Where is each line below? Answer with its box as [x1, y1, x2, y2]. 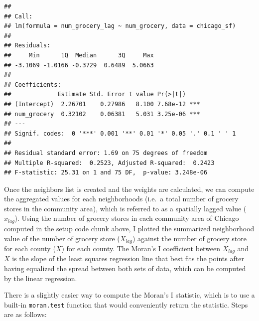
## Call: [4, 12, 33, 20]
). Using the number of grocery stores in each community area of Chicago [14, 213, 239, 223]
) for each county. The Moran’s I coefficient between [61, 243, 221, 253]
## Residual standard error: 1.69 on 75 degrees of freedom [4, 149, 208, 157]
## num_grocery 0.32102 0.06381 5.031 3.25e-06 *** [4, 110, 200, 118]
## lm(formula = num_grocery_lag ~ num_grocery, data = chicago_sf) [4, 22, 236, 30]
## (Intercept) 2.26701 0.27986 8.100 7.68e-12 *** [4, 100, 200, 108]
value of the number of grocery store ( [4, 233, 120, 243]
